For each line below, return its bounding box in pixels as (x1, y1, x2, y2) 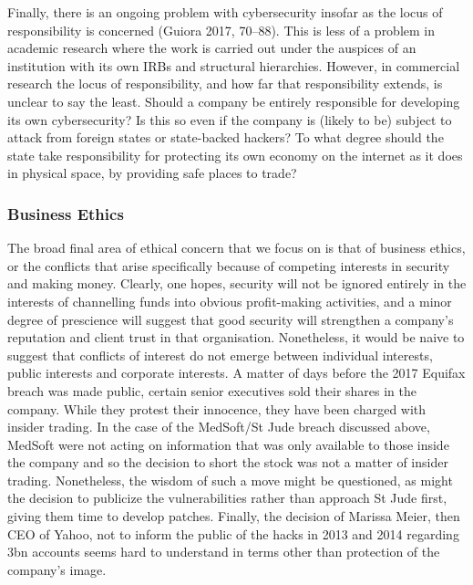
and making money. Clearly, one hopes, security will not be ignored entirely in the (7, 274, 467, 293)
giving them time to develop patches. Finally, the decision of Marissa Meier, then (7, 507, 460, 526)
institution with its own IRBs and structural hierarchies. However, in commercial (7, 56, 460, 75)
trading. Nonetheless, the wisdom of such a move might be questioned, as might (7, 470, 453, 489)
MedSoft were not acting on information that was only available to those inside (7, 434, 449, 454)
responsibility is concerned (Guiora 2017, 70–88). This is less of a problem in (7, 20, 436, 39)
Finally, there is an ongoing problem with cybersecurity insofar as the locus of (7, 3, 443, 21)
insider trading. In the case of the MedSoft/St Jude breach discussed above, (7, 417, 430, 436)
